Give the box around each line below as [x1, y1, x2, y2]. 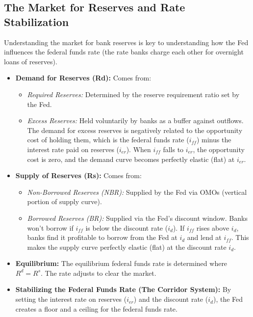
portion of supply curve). [27, 196, 102, 207]
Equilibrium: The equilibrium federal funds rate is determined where [15, 258, 228, 268]
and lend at [187, 232, 222, 242]
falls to [163, 144, 184, 154]
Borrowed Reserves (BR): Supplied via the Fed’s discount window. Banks [27, 212, 248, 223]
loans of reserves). [4, 56, 57, 66]
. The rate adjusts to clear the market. [41, 267, 156, 278]
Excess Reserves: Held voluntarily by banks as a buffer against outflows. [27, 115, 244, 126]
